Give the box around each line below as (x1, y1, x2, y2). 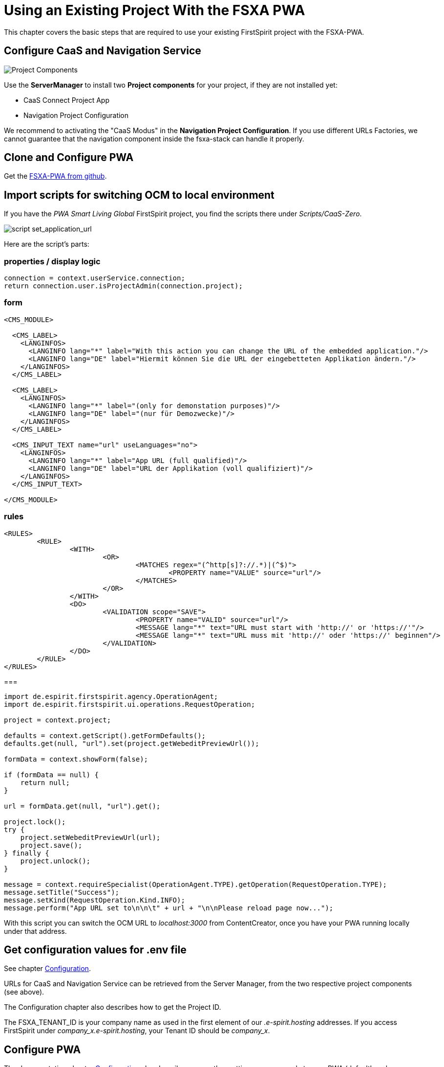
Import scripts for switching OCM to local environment (4, 188, 275, 201)
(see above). (4, 988, 44, 997)
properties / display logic (4, 256, 101, 266)
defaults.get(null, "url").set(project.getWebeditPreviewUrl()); (4, 739, 259, 747)
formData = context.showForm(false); (4, 755, 148, 763)
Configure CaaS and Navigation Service (4, 45, 201, 57)
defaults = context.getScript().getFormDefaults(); (4, 731, 206, 740)
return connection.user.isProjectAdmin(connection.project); (4, 282, 243, 290)
